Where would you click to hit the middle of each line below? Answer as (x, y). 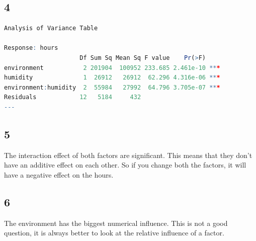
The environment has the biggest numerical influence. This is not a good (116, 223)
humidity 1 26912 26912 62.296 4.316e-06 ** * (112, 78)
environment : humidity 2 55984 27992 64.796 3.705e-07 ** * (112, 87)
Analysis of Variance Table (51, 28)
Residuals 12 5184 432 (73, 97)
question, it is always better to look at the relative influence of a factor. (114, 233)
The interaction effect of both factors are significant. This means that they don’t (128, 155)
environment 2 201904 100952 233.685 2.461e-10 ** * (112, 68)
